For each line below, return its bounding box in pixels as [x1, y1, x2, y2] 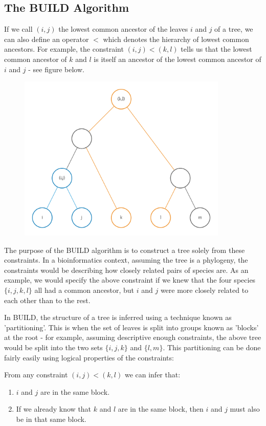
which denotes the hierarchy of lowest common [103, 33, 249, 44]
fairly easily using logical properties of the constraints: [4, 352, 174, 363]
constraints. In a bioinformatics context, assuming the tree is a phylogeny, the [4, 254, 248, 265]
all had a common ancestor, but [34, 284, 135, 295]
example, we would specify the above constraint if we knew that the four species [4, 274, 256, 285]
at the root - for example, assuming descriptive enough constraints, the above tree [4, 332, 261, 343]
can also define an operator [4, 33, 89, 44]
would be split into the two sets [4, 342, 103, 352]
